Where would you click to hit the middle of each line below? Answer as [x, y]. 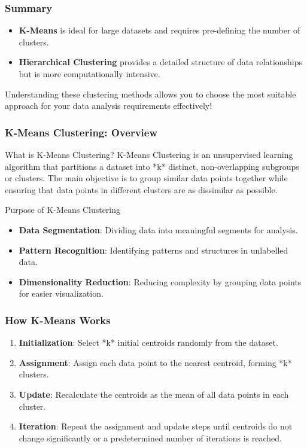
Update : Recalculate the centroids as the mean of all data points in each [154, 394]
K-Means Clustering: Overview [81, 132]
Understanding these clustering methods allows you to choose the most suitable [151, 94]
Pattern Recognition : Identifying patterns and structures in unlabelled [153, 250]
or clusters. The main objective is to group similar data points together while [146, 178]
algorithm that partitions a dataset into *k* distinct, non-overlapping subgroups [152, 166]
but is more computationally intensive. [89, 74]
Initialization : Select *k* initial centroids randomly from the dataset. [148, 342]
